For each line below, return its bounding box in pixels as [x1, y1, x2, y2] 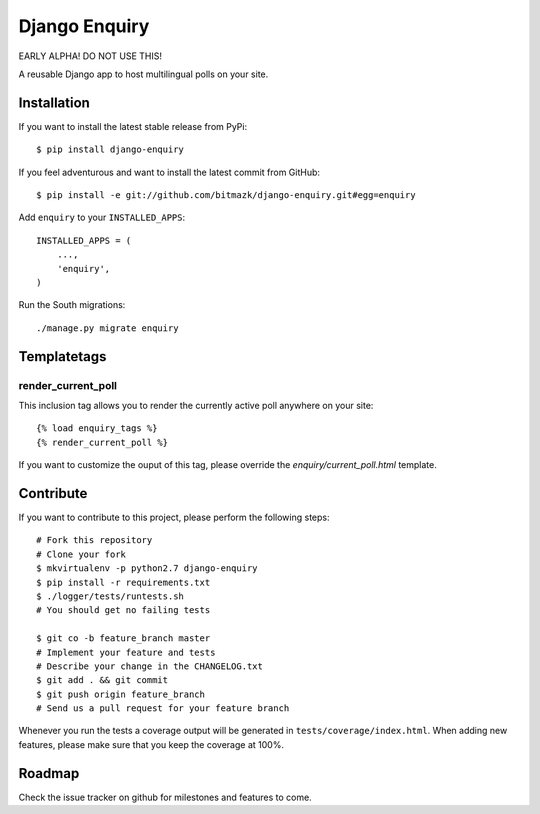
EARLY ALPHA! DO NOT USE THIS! [18, 50, 163, 62]
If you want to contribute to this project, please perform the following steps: [18, 511, 330, 523]
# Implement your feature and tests [36, 646, 216, 658]
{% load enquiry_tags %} [36, 423, 158, 434]
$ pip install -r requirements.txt [36, 576, 211, 588]
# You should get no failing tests [36, 605, 211, 616]
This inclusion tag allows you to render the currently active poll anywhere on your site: [18, 399, 374, 411]
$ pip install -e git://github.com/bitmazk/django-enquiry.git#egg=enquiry [36, 190, 416, 201]
